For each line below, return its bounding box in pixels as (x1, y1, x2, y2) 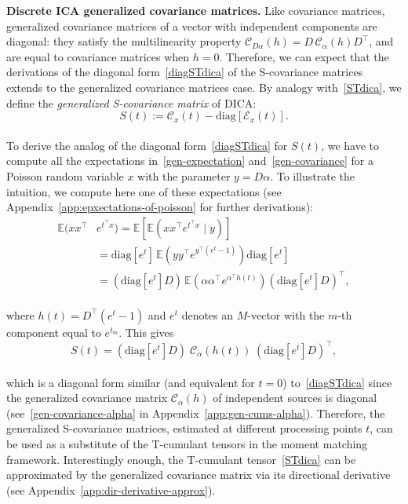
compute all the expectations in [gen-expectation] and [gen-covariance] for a (6, 152, 374, 169)
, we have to (321, 137, 380, 153)
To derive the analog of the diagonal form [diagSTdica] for (6, 137, 288, 153)
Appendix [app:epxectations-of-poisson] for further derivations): (6, 199, 314, 215)
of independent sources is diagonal (213, 389, 377, 406)
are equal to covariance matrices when (6, 48, 190, 64)
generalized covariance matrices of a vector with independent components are (6, 17, 377, 34)
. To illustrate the (270, 167, 355, 184)
